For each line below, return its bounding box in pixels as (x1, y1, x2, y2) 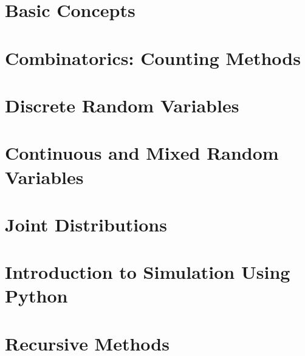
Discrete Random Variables (5, 92, 239, 117)
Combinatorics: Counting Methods (5, 45, 301, 70)
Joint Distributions (5, 211, 167, 236)
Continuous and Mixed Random (5, 140, 279, 165)
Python (5, 283, 68, 308)
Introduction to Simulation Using (5, 259, 290, 284)
